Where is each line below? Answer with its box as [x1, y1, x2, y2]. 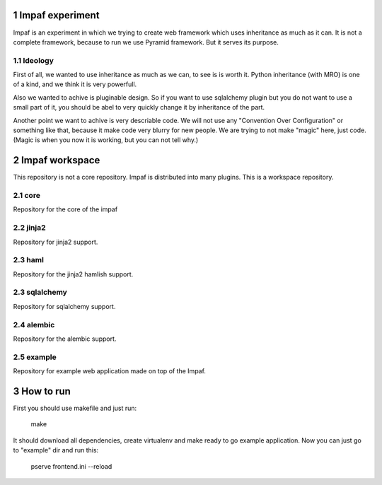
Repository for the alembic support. [13, 334, 117, 343]
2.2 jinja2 [13, 223, 46, 233]
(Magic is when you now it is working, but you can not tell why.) [13, 136, 199, 144]
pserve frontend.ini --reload [30, 462, 112, 470]
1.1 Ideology [13, 55, 54, 65]
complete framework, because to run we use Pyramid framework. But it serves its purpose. [13, 37, 279, 46]
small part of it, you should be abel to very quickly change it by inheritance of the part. [13, 103, 265, 112]
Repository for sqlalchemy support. [13, 302, 116, 310]
